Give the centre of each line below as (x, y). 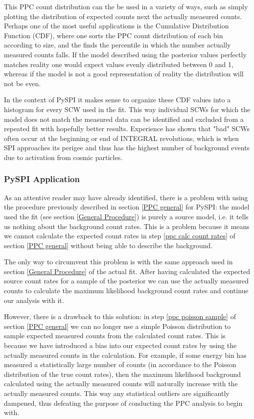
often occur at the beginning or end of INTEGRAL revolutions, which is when (122, 138)
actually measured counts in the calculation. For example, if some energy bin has (125, 355)
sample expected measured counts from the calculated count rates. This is (115, 336)
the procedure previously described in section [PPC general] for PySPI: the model (127, 207)
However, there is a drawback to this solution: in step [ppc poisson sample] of (120, 316)
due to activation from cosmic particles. (63, 157)
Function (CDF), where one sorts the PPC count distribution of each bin (114, 35)
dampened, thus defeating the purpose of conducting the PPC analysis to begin (123, 403)
